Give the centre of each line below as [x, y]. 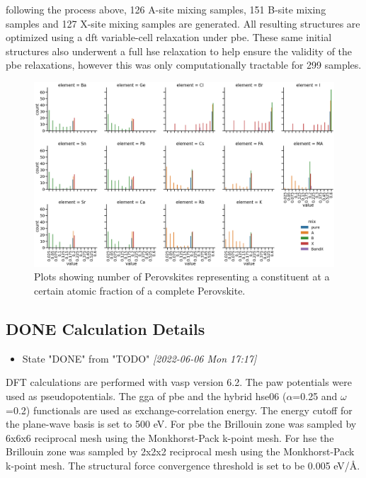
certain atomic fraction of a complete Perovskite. [140, 291]
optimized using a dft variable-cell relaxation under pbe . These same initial [169, 37]
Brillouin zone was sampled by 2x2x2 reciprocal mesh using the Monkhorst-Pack [180, 451]
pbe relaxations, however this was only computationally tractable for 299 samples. [184, 65]
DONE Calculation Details [105, 329]
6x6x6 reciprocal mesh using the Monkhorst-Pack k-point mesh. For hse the [170, 437]
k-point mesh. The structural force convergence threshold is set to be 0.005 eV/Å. [183, 465]
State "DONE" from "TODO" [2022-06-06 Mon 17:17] [139, 358]
